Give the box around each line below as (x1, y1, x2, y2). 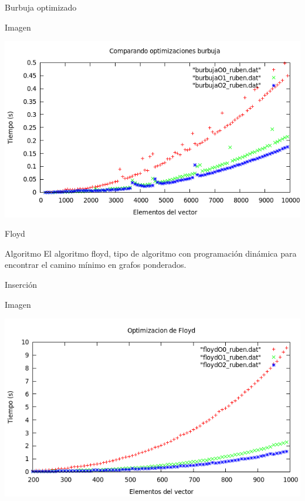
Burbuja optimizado (5, 1, 77, 13)
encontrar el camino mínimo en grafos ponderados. (5, 258, 187, 271)
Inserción (5, 278, 37, 290)
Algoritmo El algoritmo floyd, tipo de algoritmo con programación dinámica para (5, 247, 297, 259)
